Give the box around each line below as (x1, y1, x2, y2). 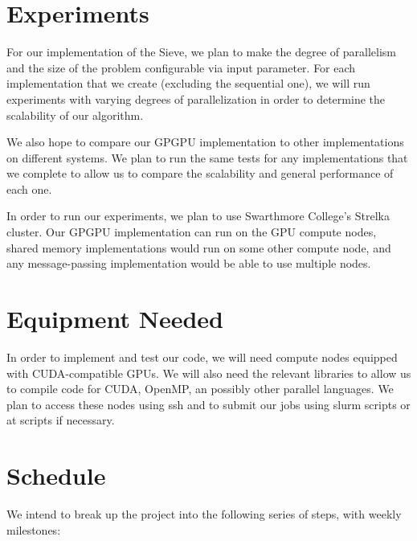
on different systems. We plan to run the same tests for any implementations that (6, 149, 408, 166)
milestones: (6, 521, 61, 538)
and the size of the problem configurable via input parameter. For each (6, 59, 356, 76)
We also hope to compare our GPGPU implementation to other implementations (6, 133, 404, 150)
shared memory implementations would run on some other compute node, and (6, 239, 391, 256)
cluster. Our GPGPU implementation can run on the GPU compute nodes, (6, 223, 377, 240)
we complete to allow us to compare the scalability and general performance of (6, 165, 394, 182)
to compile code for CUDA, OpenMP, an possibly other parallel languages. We (6, 380, 394, 397)
